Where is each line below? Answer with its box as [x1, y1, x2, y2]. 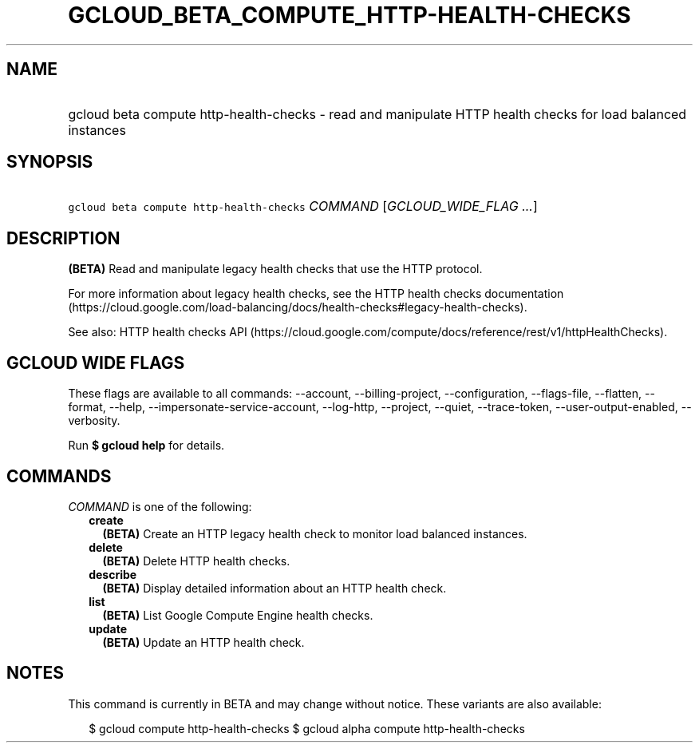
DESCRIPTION [6, 228, 120, 248]
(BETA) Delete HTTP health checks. [102, 553, 290, 568]
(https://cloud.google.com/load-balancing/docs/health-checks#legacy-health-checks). [68, 300, 527, 315]
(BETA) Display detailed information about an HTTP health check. [102, 581, 447, 595]
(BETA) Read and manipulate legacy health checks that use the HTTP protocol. [68, 262, 483, 276]
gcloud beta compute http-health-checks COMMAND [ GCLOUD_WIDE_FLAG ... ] [68, 198, 538, 215]
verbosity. [68, 414, 120, 428]
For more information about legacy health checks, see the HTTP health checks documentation [68, 287, 564, 301]
